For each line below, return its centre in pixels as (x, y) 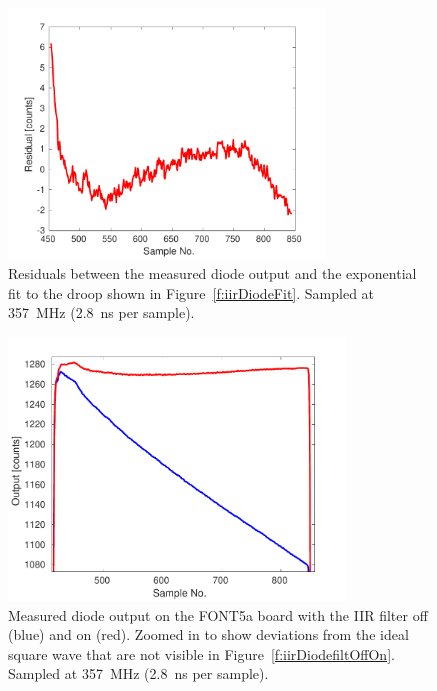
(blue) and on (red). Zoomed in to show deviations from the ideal (208, 634)
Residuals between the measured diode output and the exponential (212, 272)
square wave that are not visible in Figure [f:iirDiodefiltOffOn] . (201, 653)
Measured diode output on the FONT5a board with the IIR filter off (218, 614)
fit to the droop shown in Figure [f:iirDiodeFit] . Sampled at (191, 292)
